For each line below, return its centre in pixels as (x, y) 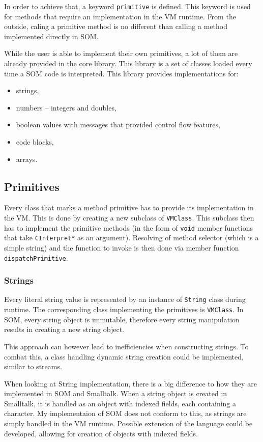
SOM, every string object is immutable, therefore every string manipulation (122, 319)
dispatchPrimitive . (36, 257)
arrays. (27, 159)
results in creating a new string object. (64, 329)
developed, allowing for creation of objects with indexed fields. (101, 433)
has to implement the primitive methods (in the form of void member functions (129, 227)
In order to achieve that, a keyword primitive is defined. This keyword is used (127, 6)
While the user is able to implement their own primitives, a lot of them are (121, 53)
